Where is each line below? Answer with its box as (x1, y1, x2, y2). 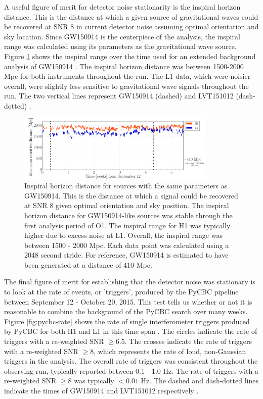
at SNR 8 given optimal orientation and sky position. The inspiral (24, 200, 229, 211)
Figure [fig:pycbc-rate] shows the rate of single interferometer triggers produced (4, 316, 250, 326)
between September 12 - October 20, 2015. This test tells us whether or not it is (4, 296, 252, 307)
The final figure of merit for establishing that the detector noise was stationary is (4, 276, 255, 287)
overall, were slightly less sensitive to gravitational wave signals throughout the (4, 80, 249, 91)
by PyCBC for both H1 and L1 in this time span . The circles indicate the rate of (4, 326, 257, 336)
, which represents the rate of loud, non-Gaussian (94, 345, 246, 356)
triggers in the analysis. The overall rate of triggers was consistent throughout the (4, 356, 258, 366)
